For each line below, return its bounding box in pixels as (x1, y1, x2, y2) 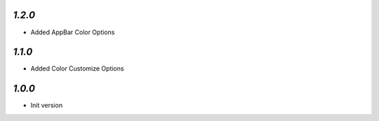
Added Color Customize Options (30, 64, 124, 73)
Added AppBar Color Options (30, 28, 115, 36)
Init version (30, 101, 63, 110)
